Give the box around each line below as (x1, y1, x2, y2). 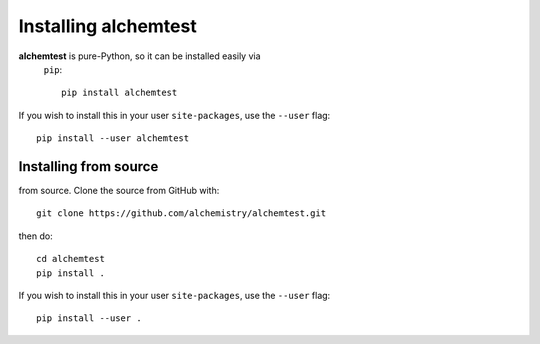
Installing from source (18, 158, 159, 175)
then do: (18, 230, 54, 242)
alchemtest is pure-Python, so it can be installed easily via (18, 50, 261, 62)
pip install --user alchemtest (36, 133, 190, 144)
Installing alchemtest (18, 15, 197, 37)
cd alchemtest (36, 253, 105, 265)
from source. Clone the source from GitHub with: (18, 185, 220, 197)
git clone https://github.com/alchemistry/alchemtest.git (36, 208, 327, 219)
